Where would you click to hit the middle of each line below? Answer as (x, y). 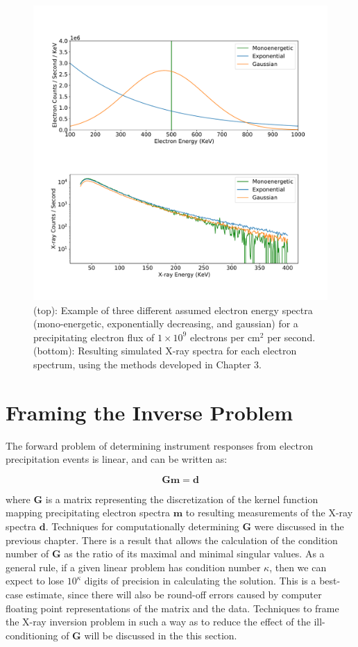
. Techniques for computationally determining (142, 526)
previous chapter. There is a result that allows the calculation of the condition (172, 540)
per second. (291, 337)
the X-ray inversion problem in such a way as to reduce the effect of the (158, 622)
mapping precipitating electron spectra (88, 513)
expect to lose (35, 581)
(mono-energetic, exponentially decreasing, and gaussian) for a (166, 323)
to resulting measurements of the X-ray (269, 513)
